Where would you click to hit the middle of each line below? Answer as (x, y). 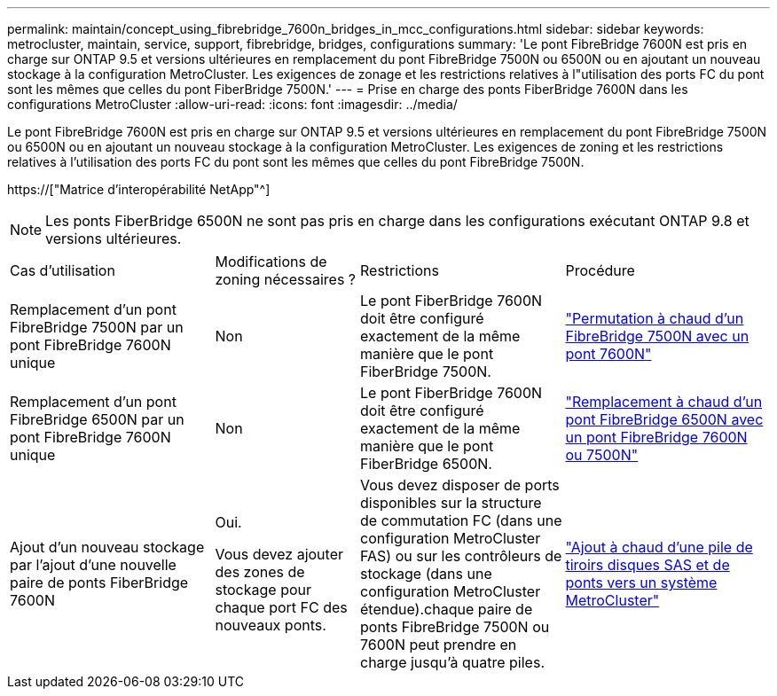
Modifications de (271, 262)
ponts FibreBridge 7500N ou (455, 627)
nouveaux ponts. (271, 625)
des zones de (260, 572)
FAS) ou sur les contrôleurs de (461, 556)
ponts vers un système (641, 583)
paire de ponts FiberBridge (99, 583)
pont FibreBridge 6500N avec (664, 419)
